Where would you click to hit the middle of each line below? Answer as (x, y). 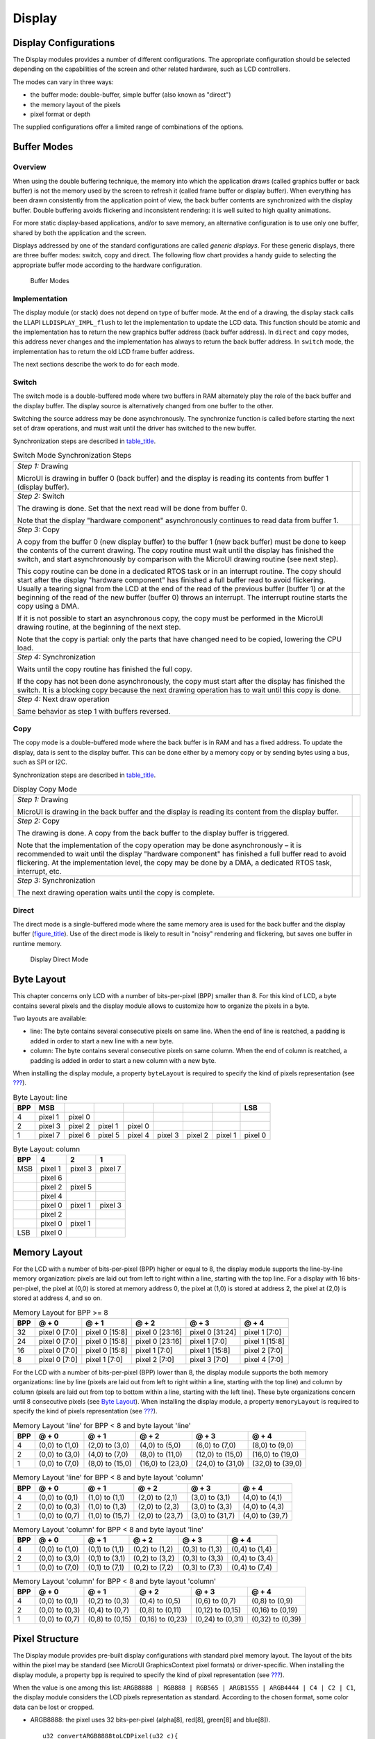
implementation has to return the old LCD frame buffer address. (103, 351)
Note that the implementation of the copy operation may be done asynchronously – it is (159, 845)
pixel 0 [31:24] (213, 1332)
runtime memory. (37, 943)
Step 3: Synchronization (56, 881)
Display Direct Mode (59, 959)
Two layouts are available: (50, 1018)
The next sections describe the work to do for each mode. (96, 364)
